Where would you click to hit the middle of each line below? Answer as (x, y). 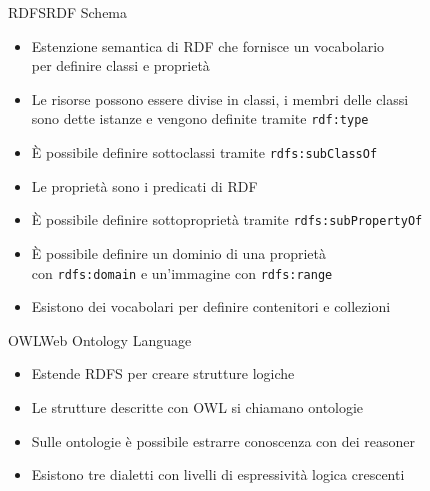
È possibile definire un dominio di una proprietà (178, 252)
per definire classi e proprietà (120, 65)
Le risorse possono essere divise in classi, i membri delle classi (220, 98)
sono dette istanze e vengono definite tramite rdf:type (200, 118)
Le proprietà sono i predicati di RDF (144, 185)
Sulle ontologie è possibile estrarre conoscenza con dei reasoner (223, 440)
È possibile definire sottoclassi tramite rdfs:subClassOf (204, 152)
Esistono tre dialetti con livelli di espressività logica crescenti (218, 474)
